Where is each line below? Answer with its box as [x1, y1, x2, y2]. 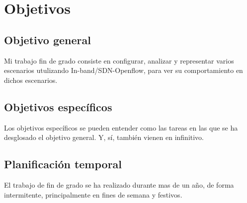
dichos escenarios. [4, 74, 58, 85]
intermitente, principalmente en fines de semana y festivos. [4, 189, 182, 200]
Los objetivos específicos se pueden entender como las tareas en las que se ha [4, 122, 238, 133]
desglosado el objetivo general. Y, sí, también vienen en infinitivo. [4, 132, 204, 142]
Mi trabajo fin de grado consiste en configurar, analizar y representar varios [4, 55, 234, 66]
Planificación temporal [4, 156, 122, 172]
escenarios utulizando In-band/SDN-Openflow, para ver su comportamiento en [4, 65, 243, 75]
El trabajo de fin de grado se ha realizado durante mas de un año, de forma [4, 179, 234, 190]
